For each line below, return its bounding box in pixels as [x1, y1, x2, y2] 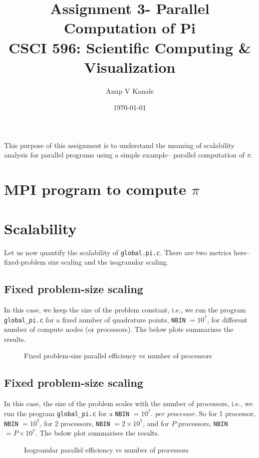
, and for [143, 418, 169, 428]
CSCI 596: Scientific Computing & [8, 37, 251, 57]
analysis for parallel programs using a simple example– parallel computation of [4, 150, 245, 160]
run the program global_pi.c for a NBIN [4, 408, 130, 418]
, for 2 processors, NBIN [39, 418, 110, 428]
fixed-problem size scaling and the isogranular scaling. [4, 257, 169, 267]
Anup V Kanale [105, 85, 154, 96]
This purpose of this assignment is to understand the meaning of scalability [4, 140, 235, 150]
